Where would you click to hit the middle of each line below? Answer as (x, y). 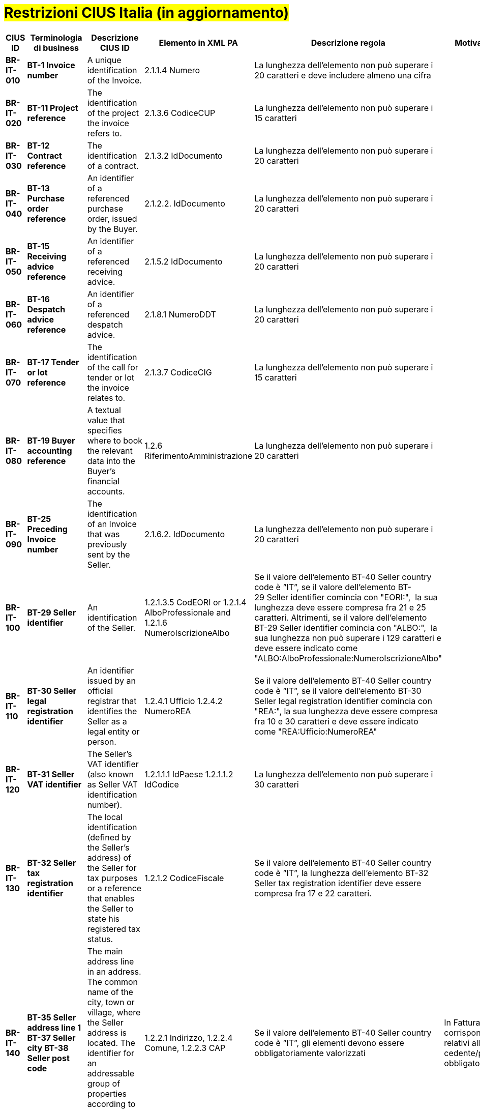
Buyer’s (101, 471)
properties (107, 1093)
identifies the (112, 711)
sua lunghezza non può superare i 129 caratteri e (348, 638)
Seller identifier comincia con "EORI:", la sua (352, 597)
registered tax (114, 929)
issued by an (111, 680)
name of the (110, 992)
